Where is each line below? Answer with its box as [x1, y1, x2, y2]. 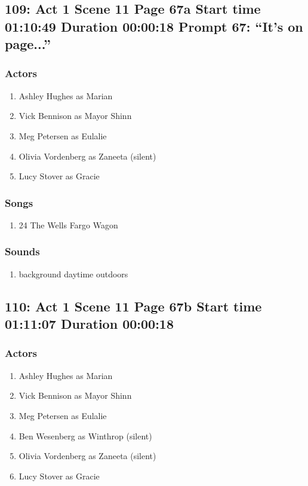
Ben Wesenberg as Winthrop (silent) [19, 429, 152, 442]
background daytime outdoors [19, 267, 128, 280]
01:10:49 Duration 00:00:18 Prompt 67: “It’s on [5, 17, 303, 35]
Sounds [5, 244, 40, 259]
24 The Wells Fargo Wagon [19, 218, 118, 231]
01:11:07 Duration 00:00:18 [5, 314, 174, 333]
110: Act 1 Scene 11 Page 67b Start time [5, 297, 262, 315]
